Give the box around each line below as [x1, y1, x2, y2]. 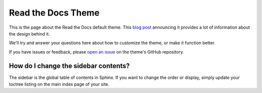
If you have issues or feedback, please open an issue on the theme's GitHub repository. [9, 49, 184, 55]
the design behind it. [9, 31, 50, 37]
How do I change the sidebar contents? [9, 61, 130, 70]
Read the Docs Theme [9, 7, 99, 18]
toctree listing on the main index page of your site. [9, 81, 110, 87]
